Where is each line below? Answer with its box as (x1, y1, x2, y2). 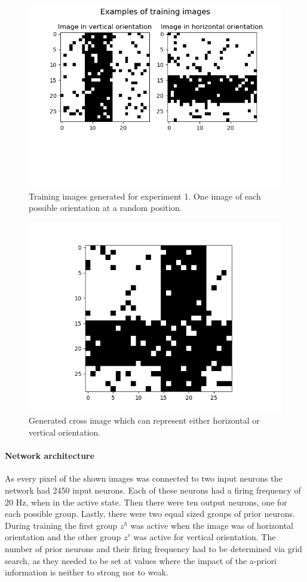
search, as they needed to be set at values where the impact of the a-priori (5, 554, 277, 566)
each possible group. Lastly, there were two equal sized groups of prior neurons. (5, 507, 295, 520)
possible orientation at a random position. (29, 201, 182, 214)
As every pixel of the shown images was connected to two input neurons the (5, 472, 283, 485)
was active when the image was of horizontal (130, 519, 293, 531)
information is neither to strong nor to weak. (5, 566, 168, 578)
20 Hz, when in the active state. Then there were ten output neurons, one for (5, 495, 287, 508)
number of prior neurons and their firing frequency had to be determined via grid (5, 542, 302, 555)
